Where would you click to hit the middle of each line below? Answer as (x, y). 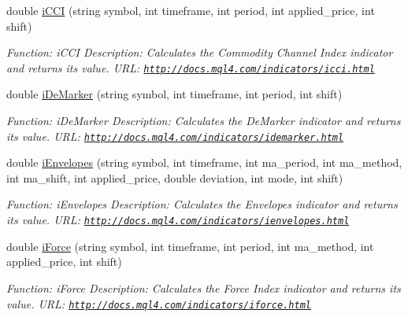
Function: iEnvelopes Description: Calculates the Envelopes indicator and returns (202, 204)
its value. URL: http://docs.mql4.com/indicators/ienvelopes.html (178, 220)
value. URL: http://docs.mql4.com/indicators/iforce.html (159, 303)
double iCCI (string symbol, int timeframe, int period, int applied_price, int (191, 10)
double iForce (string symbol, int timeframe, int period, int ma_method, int (190, 246)
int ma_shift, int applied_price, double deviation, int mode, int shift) (175, 177)
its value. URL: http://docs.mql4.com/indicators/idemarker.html (175, 136)
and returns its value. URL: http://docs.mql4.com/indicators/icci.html (191, 67)
